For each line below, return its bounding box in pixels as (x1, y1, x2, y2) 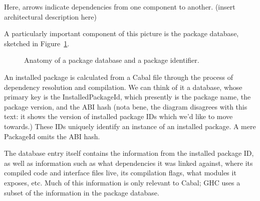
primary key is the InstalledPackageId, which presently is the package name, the (4, 91, 251, 102)
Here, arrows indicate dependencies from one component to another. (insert (4, 2, 235, 12)
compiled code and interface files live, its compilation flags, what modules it (4, 167, 236, 178)
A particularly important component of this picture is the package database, (4, 28, 239, 39)
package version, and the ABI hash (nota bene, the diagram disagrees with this (4, 101, 247, 112)
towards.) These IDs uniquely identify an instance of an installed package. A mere (4, 121, 256, 131)
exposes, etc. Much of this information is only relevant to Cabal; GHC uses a (4, 177, 240, 187)
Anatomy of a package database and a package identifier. (24, 55, 199, 65)
